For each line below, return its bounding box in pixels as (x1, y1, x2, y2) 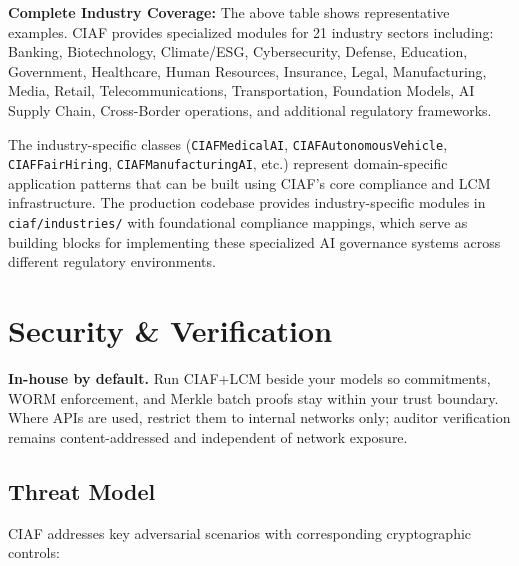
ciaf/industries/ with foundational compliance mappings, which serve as (8, 212, 468, 233)
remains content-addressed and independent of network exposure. (8, 426, 408, 447)
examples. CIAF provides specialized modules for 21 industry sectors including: (8, 21, 494, 42)
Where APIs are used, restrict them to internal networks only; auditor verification (8, 407, 511, 428)
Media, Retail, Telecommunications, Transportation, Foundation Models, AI (8, 80, 475, 101)
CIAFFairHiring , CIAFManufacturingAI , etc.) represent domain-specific (8, 153, 448, 174)
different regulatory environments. (8, 251, 216, 272)
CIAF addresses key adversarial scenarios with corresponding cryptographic (8, 522, 472, 543)
